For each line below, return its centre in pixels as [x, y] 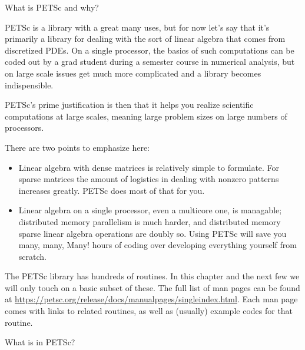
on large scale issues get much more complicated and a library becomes [133, 73]
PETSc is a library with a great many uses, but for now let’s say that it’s [137, 27]
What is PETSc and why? [52, 7]
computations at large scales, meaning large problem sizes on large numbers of [146, 116]
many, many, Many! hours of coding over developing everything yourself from [158, 245]
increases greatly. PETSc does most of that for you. [112, 190]
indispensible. [29, 85]
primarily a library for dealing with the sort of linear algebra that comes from [145, 39]
